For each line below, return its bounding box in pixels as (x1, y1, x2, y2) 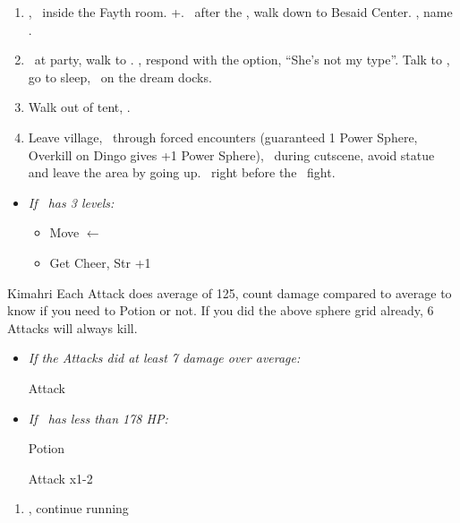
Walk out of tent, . (28, 98, 131, 116)
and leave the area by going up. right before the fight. (28, 163, 336, 182)
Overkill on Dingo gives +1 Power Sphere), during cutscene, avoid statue (28, 145, 435, 164)
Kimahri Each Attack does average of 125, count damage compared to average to (7, 283, 452, 302)
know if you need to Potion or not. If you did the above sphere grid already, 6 (7, 301, 434, 320)
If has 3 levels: (28, 193, 115, 211)
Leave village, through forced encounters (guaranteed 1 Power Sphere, (28, 127, 418, 146)
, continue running (28, 499, 129, 518)
